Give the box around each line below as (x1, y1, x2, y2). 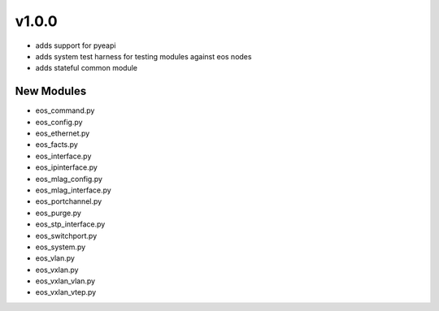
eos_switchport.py (35, 231, 98, 240)
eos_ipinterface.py (35, 162, 98, 172)
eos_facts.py (35, 140, 79, 149)
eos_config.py (35, 117, 83, 127)
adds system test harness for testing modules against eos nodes (35, 51, 252, 61)
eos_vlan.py (35, 253, 75, 263)
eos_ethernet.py (35, 128, 90, 138)
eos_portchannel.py (35, 197, 102, 206)
